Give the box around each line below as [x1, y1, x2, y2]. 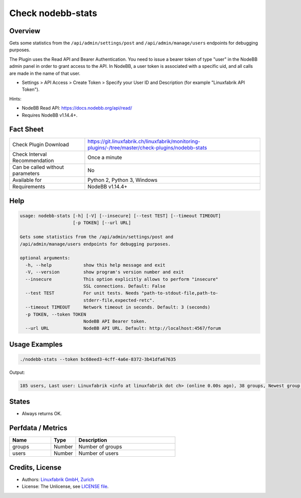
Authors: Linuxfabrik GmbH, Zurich [22, 476, 94, 482]
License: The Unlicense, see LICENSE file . [22, 483, 109, 489]
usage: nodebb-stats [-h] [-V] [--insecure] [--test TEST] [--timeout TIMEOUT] [20, 213, 221, 219]
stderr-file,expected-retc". [83, 297, 155, 303]
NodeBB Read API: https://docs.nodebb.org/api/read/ [22, 105, 132, 111]
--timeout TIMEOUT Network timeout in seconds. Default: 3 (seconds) [25, 305, 211, 310]
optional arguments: [20, 255, 70, 261]
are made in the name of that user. [9, 70, 80, 76]
